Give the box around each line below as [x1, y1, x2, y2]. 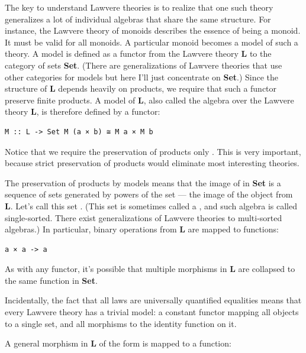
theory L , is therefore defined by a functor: [5, 105, 160, 118]
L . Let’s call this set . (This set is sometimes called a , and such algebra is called [5, 199, 297, 212]
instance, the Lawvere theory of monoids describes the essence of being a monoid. [5, 24, 301, 37]
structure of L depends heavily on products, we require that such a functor [5, 82, 277, 95]
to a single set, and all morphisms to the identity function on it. [5, 317, 237, 329]
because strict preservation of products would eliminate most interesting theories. [5, 157, 299, 169]
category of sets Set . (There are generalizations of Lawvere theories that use [5, 59, 282, 71]
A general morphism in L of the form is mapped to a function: [5, 337, 231, 349]
